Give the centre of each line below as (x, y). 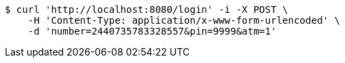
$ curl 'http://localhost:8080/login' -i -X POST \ (147, 9)
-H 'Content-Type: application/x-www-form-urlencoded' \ (184, 20)
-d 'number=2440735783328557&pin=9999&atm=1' (152, 31)
